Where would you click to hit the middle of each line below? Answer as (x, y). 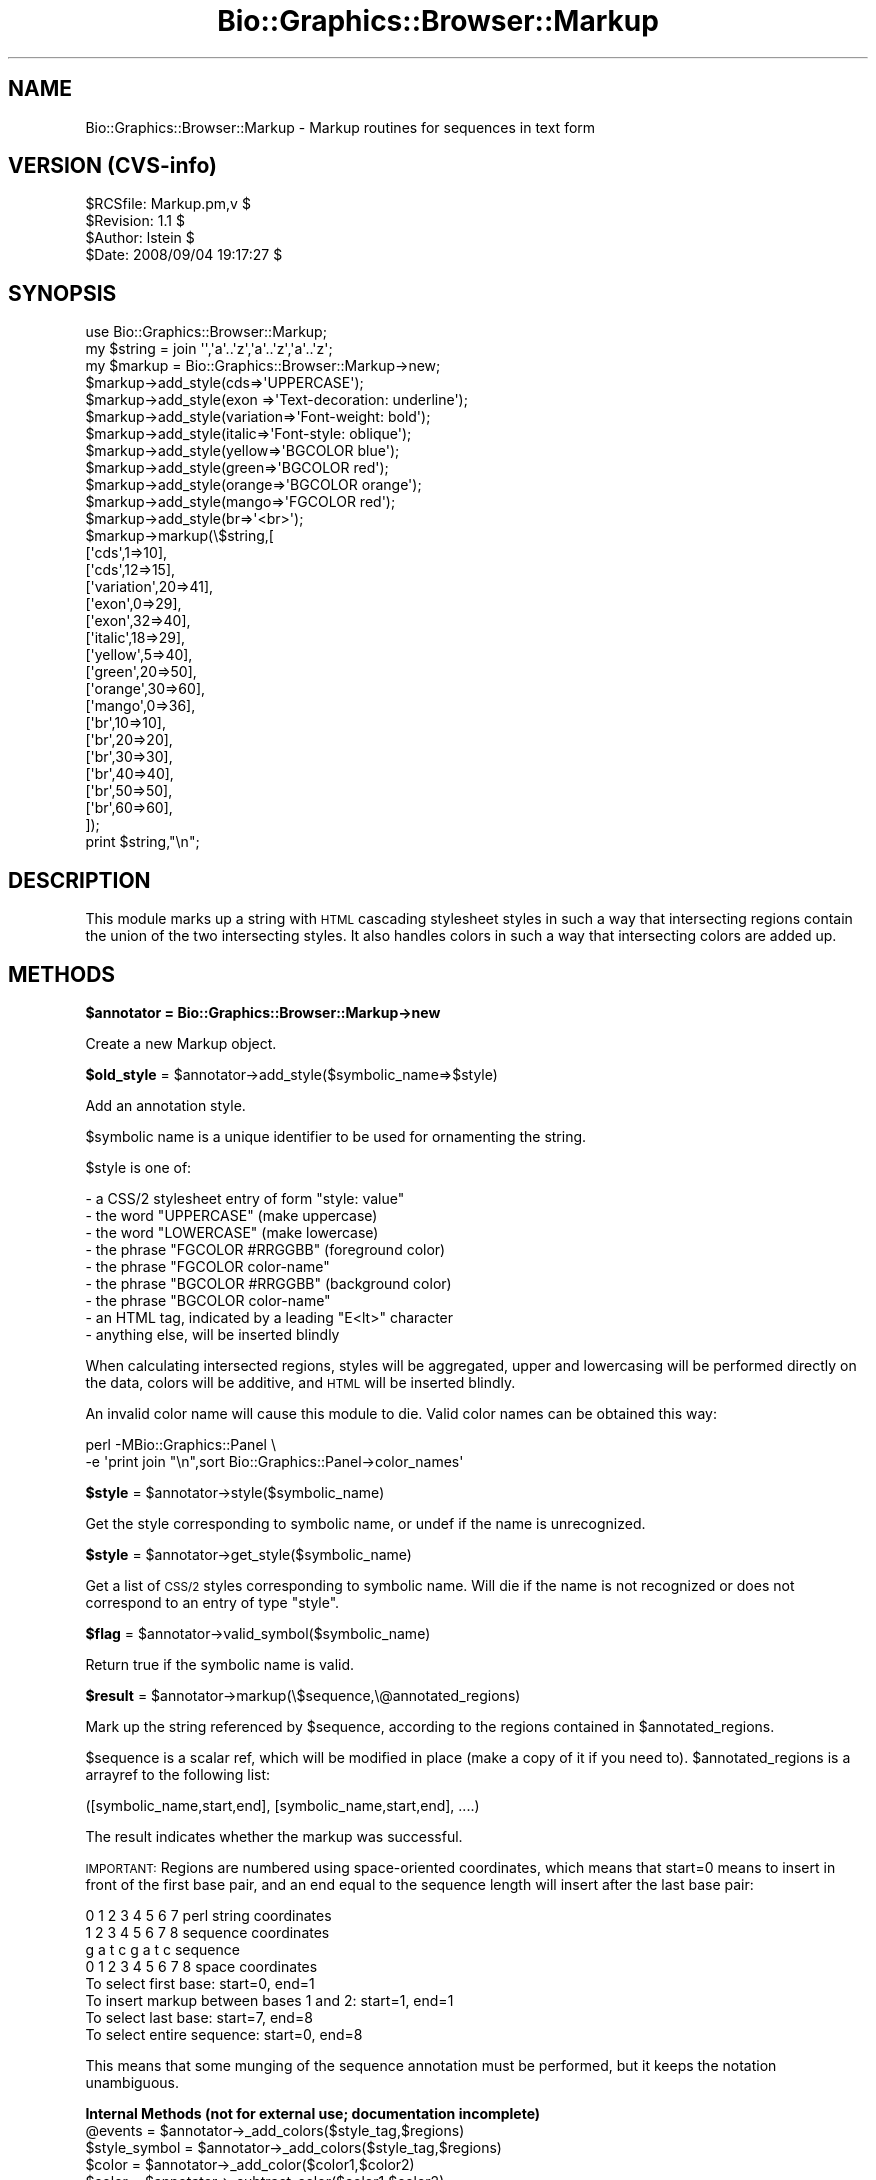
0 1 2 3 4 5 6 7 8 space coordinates (201, 1966)
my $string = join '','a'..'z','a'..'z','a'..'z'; (209, 349)
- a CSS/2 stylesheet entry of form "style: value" (245, 1198)
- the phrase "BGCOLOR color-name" (208, 1300)
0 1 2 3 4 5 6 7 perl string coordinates (208, 1915)
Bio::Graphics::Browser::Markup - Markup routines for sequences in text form (340, 127)
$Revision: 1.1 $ (135, 221)
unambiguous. (132, 2082)
